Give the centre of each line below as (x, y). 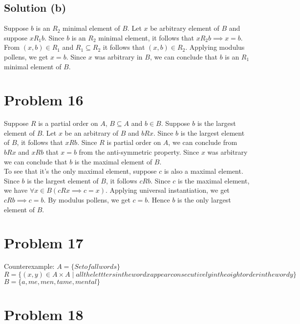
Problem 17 (44, 243)
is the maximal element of (113, 161)
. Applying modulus (215, 47)
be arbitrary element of (185, 28)
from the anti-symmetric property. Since (139, 152)
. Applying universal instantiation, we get (168, 190)
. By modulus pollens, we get (87, 200)
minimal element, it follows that (146, 37)
